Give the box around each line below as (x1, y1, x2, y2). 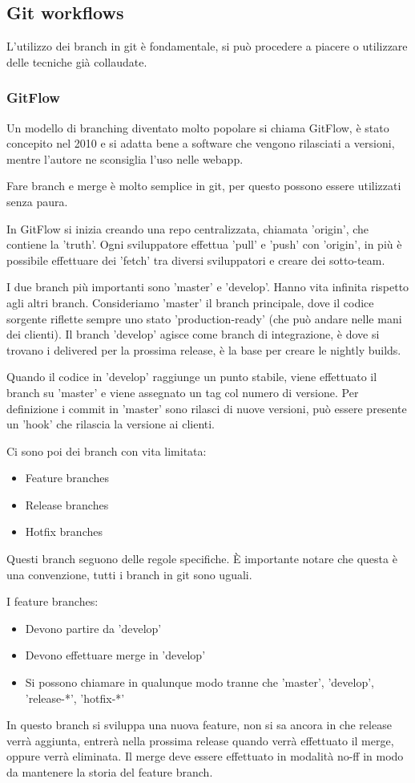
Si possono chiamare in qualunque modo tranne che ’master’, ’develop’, (25, 674, 374, 691)
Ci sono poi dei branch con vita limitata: (6, 442, 207, 459)
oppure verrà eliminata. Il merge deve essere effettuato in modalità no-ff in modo (6, 748, 404, 765)
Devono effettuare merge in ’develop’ (25, 647, 206, 663)
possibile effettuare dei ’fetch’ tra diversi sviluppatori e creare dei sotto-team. (6, 251, 385, 268)
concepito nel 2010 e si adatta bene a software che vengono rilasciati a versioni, (6, 135, 395, 152)
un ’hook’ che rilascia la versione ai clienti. (6, 416, 216, 432)
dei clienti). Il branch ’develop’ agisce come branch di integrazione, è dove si (6, 326, 380, 343)
